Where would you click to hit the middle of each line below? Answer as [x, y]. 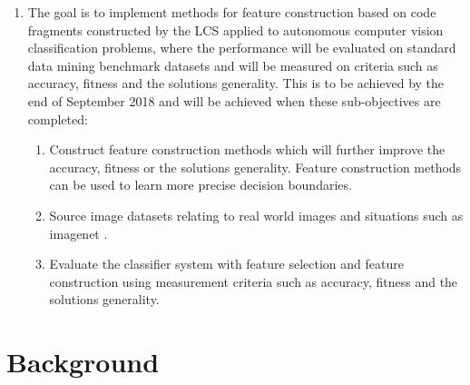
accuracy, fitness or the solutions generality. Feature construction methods [255, 167]
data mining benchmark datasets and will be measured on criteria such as [233, 65]
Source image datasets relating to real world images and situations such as [256, 215]
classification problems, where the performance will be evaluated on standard [242, 48]
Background [83, 362]
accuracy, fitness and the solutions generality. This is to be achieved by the [236, 83]
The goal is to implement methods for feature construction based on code [232, 12]
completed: [58, 118]
